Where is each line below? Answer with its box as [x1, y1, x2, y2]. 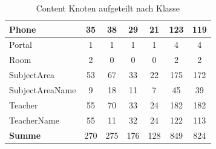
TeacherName [9, 113, 59, 126]
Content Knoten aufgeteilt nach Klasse [36, 2, 180, 14]
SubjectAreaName [9, 83, 76, 96]
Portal [9, 38, 32, 51]
